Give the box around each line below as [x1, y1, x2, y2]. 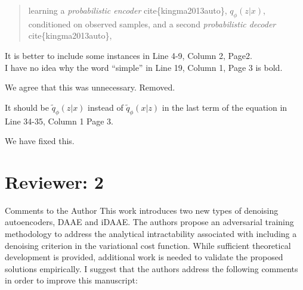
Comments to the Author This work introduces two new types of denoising [5, 204, 279, 216]
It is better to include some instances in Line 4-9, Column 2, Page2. [5, 49, 252, 61]
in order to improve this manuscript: [5, 274, 138, 286]
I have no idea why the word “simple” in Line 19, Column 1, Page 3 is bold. [5, 61, 283, 73]
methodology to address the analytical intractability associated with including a [5, 227, 297, 240]
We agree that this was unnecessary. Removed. [5, 81, 175, 93]
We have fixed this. [5, 135, 75, 147]
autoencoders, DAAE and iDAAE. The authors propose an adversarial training [5, 216, 294, 228]
